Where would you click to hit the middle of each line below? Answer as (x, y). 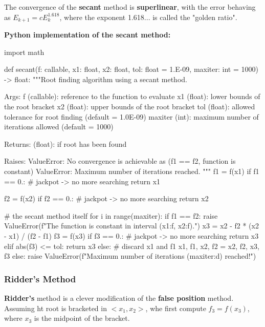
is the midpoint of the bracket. (82, 318)
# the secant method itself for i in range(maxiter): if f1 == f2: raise (111, 215)
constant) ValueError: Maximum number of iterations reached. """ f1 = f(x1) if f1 (132, 171)
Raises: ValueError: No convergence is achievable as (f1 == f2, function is (120, 161)
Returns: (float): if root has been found (65, 143)
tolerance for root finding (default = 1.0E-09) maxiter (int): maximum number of (131, 116)
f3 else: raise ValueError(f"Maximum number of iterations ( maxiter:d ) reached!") (130, 256)
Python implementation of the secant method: (87, 35)
